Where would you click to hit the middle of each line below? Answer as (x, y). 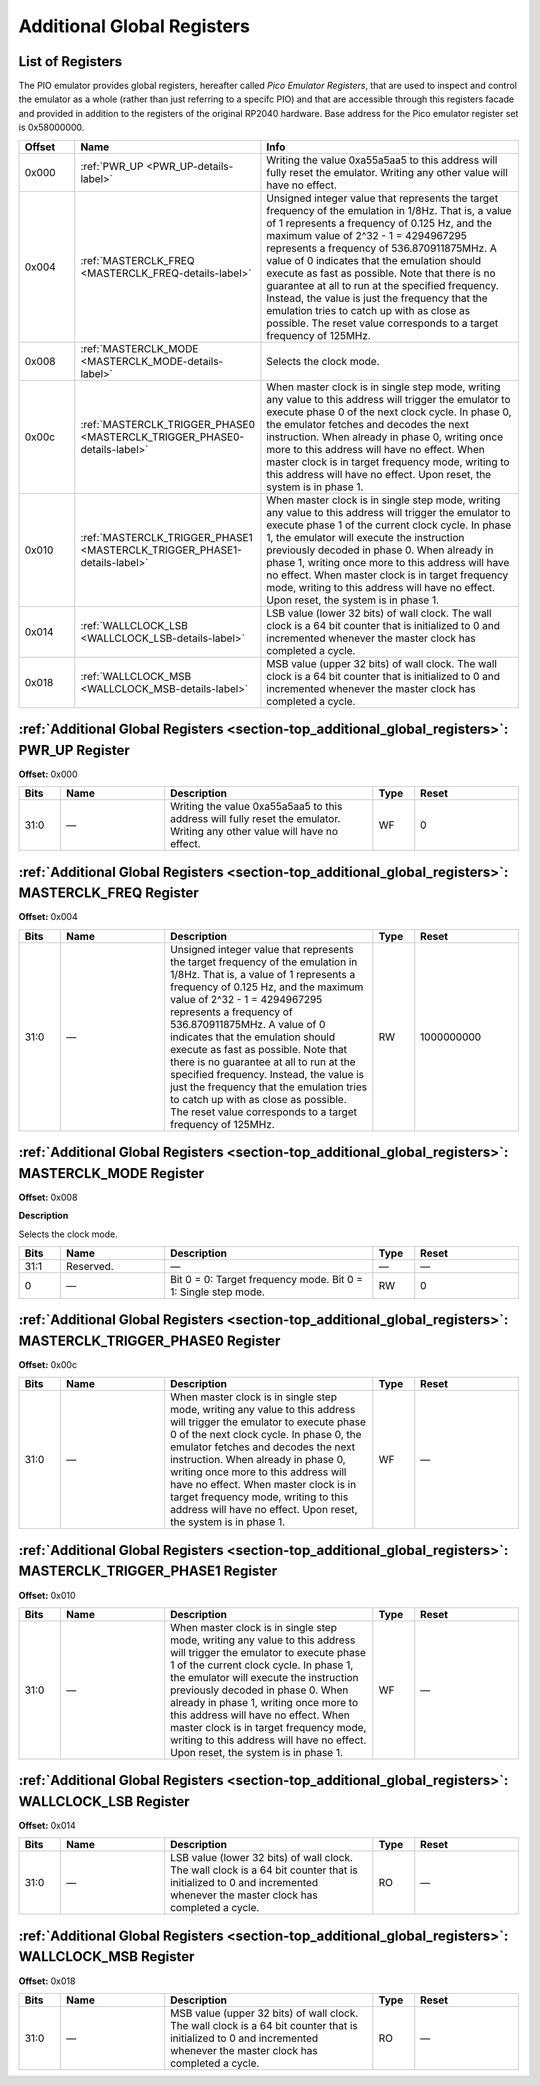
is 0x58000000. (51, 127)
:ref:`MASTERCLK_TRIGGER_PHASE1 (167, 537)
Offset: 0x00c (48, 1365)
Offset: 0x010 (47, 1595)
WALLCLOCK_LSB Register (104, 1801)
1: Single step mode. (217, 1292)
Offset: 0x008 (48, 1197)
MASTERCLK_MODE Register (111, 1173)
